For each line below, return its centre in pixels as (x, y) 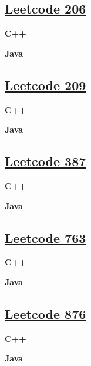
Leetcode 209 (45, 85)
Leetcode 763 (45, 237)
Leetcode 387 (45, 161)
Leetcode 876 (45, 313)
